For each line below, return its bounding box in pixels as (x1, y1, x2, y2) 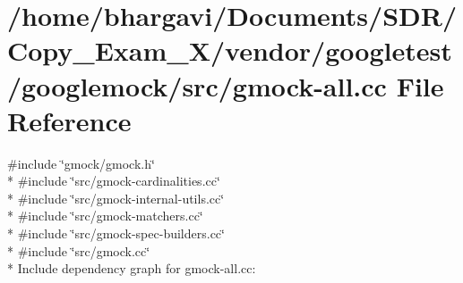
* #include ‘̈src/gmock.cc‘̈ (7, 241, 150, 260)
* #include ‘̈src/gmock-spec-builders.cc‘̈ (7, 224, 225, 243)
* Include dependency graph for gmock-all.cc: (7, 259, 256, 278)
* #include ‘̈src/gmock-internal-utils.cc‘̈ (7, 188, 225, 207)
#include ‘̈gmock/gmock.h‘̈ (7, 154, 155, 172)
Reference (7, 102, 132, 138)
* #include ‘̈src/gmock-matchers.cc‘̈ (7, 206, 203, 225)
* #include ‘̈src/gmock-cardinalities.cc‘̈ (7, 171, 220, 190)
